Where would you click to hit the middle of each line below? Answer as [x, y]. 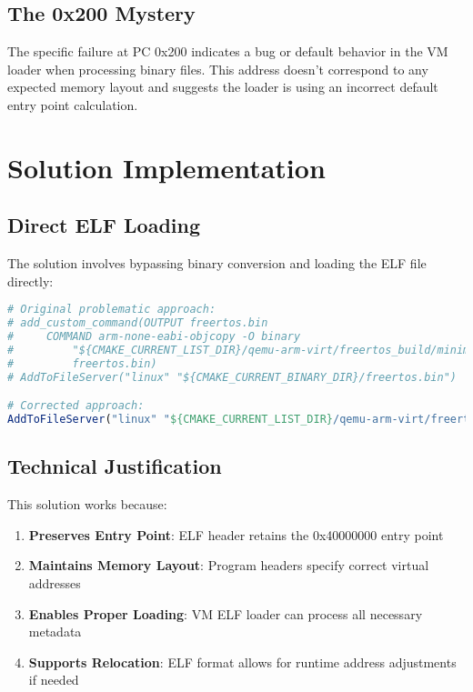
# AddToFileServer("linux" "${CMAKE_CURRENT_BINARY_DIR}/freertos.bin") [232, 377]
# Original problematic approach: [112, 310]
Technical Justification [115, 466]
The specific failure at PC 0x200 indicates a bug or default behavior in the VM [228, 51]
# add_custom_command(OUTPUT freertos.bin [138, 323]
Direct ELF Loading [104, 225]
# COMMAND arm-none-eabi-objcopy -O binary [154, 337]
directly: [30, 281]
